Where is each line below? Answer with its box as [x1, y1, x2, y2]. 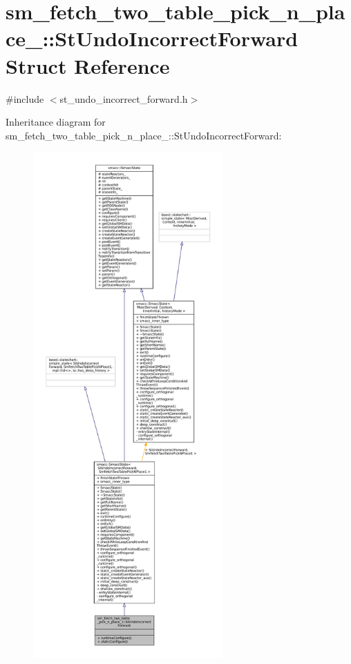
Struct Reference [6, 51, 170, 79]
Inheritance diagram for [6, 115, 106, 129]
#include [6, 91, 44, 106]
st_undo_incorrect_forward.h [59, 91, 188, 106]
